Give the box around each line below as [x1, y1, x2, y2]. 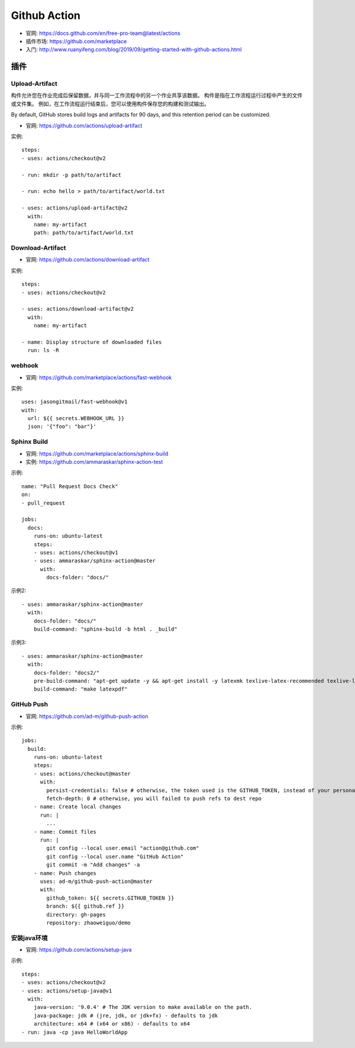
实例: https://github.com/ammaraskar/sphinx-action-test [25, 459, 163, 466]
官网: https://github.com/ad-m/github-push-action [25, 712, 149, 720]
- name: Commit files [33, 828, 97, 835]
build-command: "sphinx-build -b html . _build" [33, 626, 177, 633]
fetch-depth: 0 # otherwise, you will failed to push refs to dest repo [46, 795, 262, 802]
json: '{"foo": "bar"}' [27, 423, 97, 430]
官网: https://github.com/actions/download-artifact [25, 256, 150, 263]
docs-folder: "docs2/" [33, 669, 100, 676]
